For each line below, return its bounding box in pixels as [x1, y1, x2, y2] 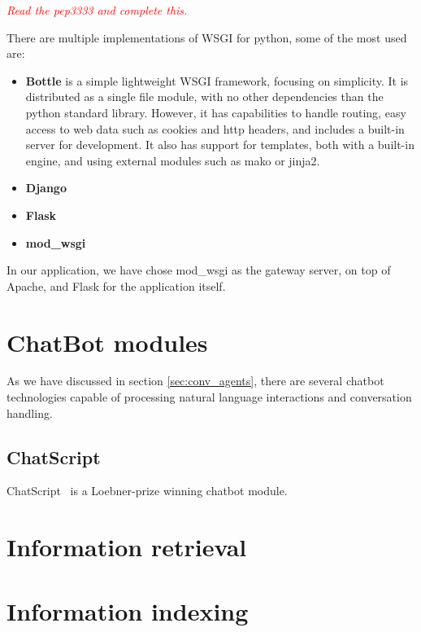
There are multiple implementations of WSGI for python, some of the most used [7, 29, 407, 46]
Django [25, 179, 67, 196]
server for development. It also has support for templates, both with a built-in [25, 136, 414, 153]
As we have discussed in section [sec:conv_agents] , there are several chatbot [7, 372, 384, 389]
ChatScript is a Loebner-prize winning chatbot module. [7, 482, 288, 499]
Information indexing [7, 594, 249, 627]
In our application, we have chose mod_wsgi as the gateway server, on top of [7, 261, 391, 279]
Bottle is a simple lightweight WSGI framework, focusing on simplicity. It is [25, 72, 409, 89]
